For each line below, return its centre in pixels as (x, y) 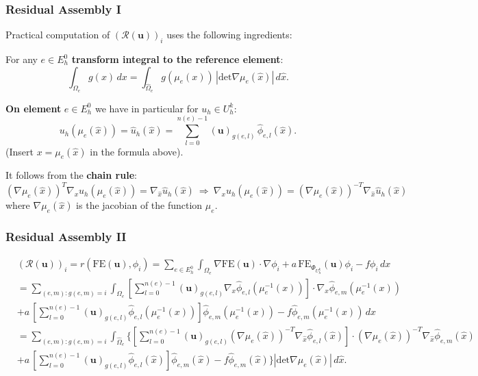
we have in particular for (147, 108)
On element (34, 108)
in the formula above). (137, 151)
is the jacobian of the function (139, 205)
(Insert (20, 151)
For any (22, 59)
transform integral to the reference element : (177, 59)
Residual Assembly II (66, 237)
